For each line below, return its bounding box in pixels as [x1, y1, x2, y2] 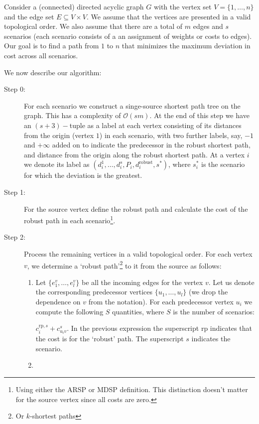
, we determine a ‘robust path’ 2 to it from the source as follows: [27, 259, 222, 271]
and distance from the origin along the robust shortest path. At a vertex [24, 149, 245, 159]
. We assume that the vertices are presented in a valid [86, 11, 251, 21]
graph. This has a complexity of [24, 110, 121, 121]
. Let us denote [208, 277, 255, 287]
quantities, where [112, 306, 164, 316]
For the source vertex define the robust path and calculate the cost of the [24, 203, 248, 214]
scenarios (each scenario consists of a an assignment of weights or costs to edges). [4, 30, 252, 41]
